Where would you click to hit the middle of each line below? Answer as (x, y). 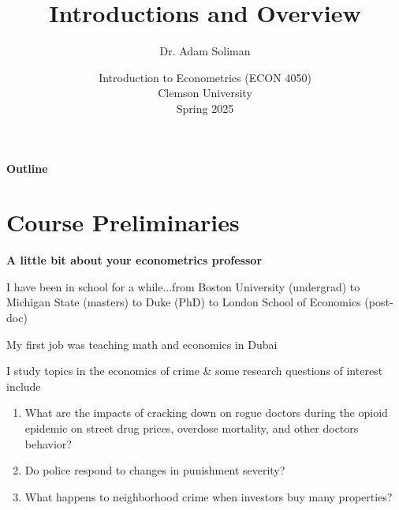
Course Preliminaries (123, 222)
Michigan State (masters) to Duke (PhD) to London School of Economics (184, 302)
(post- (379, 302)
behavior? (48, 443)
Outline (27, 168)
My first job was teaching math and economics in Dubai (142, 344)
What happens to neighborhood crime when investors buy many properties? (209, 496)
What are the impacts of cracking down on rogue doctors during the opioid (206, 412)
